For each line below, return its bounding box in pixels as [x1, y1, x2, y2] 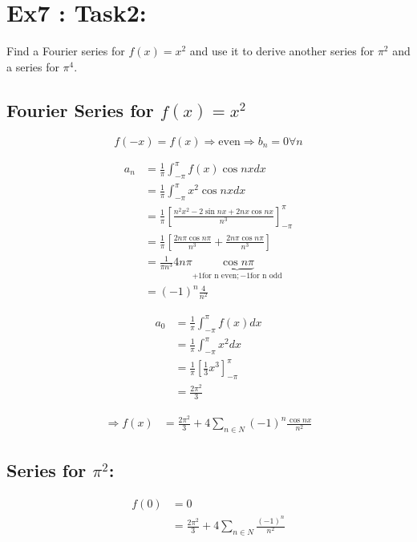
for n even [202, 271, 237, 280]
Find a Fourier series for [6, 42, 125, 59]
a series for [6, 58, 59, 75]
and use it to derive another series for [189, 42, 374, 59]
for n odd [250, 271, 282, 280]
